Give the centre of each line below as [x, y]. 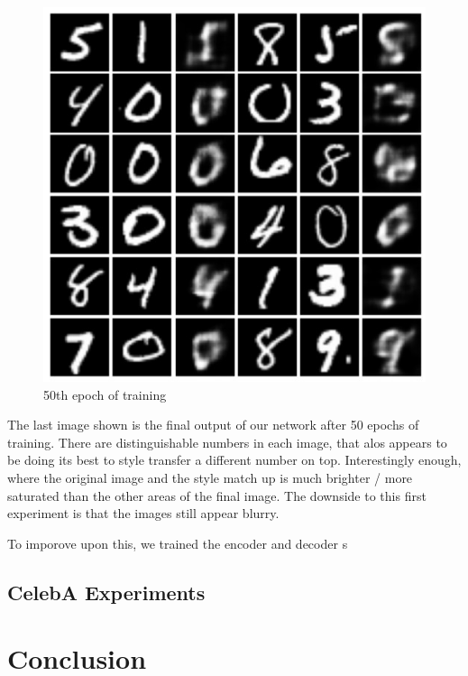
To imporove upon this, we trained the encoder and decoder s [178, 543]
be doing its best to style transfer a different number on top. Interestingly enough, [234, 460]
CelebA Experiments [106, 592]
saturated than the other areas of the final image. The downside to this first [217, 495]
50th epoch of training [105, 394]
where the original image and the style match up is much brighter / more [210, 477]
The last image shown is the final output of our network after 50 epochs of [213, 425]
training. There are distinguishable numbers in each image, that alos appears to [227, 442]
